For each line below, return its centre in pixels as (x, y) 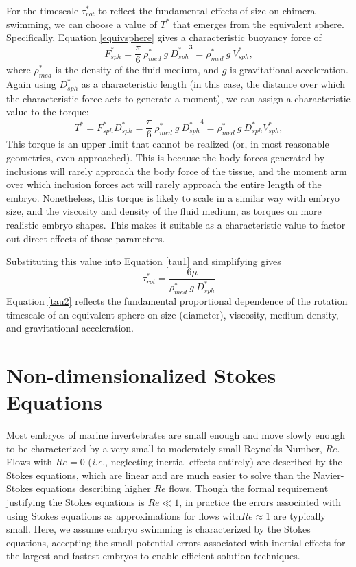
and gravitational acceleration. (70, 328)
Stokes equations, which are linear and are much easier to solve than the (158, 475)
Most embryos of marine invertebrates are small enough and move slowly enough (176, 435)
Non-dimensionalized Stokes (141, 374)
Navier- (329, 475)
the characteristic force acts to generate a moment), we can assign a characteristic (178, 98)
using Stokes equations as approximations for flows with (124, 515)
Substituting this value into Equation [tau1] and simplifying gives (144, 261)
